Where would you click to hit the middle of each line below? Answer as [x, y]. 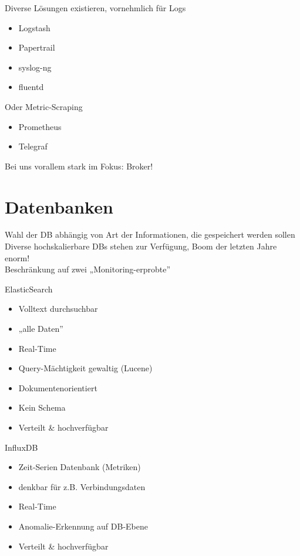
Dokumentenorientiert [58, 387]
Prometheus [40, 126]
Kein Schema [42, 407]
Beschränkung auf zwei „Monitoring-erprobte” [88, 269]
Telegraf [33, 146]
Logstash [34, 27]
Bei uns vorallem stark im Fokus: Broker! [79, 166]
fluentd [31, 87]
